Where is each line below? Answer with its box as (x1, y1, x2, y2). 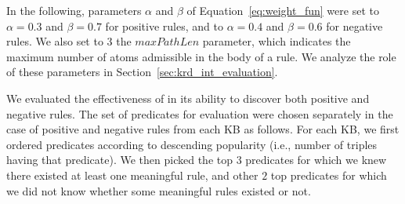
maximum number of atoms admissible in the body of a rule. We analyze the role (6, 48, 396, 64)
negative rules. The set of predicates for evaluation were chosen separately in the (6, 105, 393, 122)
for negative (326, 17, 383, 34)
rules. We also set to (6, 33, 103, 49)
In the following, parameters (6, 2, 142, 18)
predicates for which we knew (245, 151, 387, 168)
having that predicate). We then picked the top (6, 151, 233, 168)
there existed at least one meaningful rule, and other (6, 166, 259, 183)
